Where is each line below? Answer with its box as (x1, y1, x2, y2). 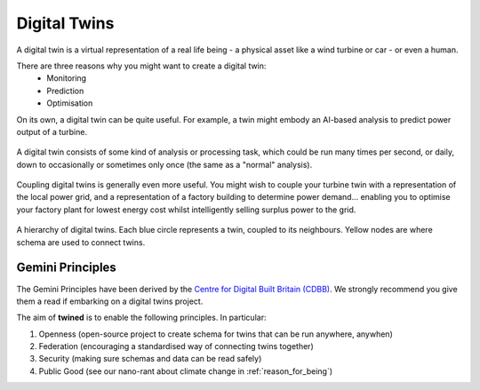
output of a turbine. (16, 126, 88, 137)
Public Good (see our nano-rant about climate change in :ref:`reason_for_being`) (38, 365, 333, 377)
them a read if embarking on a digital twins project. (16, 296, 204, 306)
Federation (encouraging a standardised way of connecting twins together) (38, 341, 315, 352)
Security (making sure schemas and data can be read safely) (38, 354, 262, 364)
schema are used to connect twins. (16, 236, 146, 248)
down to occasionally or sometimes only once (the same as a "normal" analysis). (16, 159, 313, 170)
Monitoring (46, 73, 87, 84)
